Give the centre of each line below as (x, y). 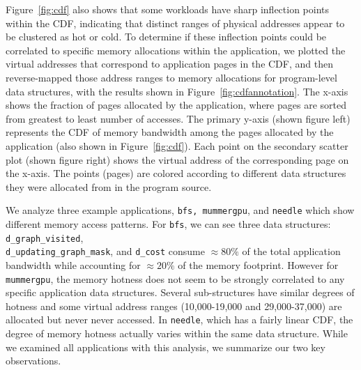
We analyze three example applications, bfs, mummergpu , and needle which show (180, 210)
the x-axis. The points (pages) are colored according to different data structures (176, 173)
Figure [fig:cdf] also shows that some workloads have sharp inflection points (168, 9)
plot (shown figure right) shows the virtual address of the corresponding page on (177, 159)
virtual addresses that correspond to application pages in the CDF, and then (169, 64)
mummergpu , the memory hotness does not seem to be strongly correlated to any (175, 278)
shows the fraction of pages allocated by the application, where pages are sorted (176, 105)
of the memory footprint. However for (258, 264)
